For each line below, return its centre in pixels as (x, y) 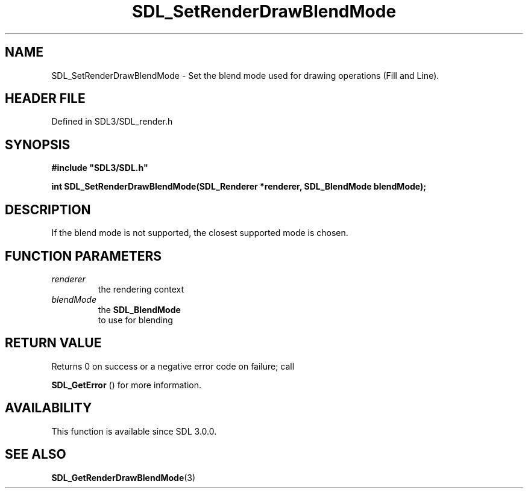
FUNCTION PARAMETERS (83, 256)
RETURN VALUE (53, 343)
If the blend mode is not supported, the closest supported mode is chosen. (200, 233)
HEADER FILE (45, 99)
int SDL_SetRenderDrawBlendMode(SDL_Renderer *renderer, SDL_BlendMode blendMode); (239, 187)
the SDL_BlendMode (139, 309)
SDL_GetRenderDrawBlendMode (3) (124, 477)
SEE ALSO (36, 454)
